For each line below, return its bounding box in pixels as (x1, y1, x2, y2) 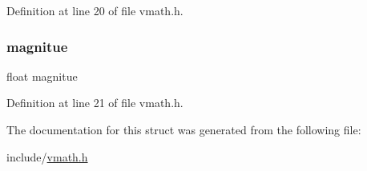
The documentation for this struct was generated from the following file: (6, 121, 361, 137)
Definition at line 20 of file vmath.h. (6, 2, 183, 18)
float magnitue (6, 67, 78, 84)
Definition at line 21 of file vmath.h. (6, 94, 183, 111)
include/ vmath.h (6, 148, 88, 165)
